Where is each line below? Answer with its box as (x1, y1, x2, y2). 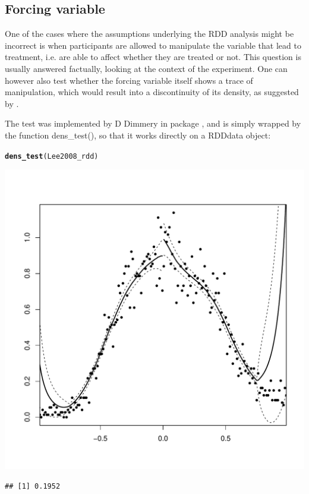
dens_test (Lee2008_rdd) (5, 152, 99, 161)
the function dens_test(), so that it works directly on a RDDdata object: (5, 128, 271, 141)
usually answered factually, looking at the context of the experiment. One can (5, 62, 288, 74)
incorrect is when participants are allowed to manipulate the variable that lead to (5, 39, 301, 51)
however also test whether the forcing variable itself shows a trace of (5, 74, 253, 86)
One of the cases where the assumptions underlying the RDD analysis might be (5, 27, 294, 40)
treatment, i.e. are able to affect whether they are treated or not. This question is (5, 51, 301, 63)
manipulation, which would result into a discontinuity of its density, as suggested (5, 86, 299, 98)
